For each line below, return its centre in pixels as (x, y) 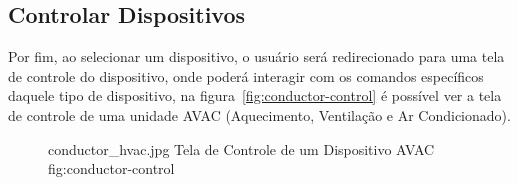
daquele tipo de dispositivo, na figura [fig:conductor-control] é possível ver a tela (255, 95)
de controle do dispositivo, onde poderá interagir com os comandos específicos (246, 75)
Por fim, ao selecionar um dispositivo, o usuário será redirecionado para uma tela (256, 56)
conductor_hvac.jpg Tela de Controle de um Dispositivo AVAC (241, 148)
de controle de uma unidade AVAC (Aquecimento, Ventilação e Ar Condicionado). (259, 114)
